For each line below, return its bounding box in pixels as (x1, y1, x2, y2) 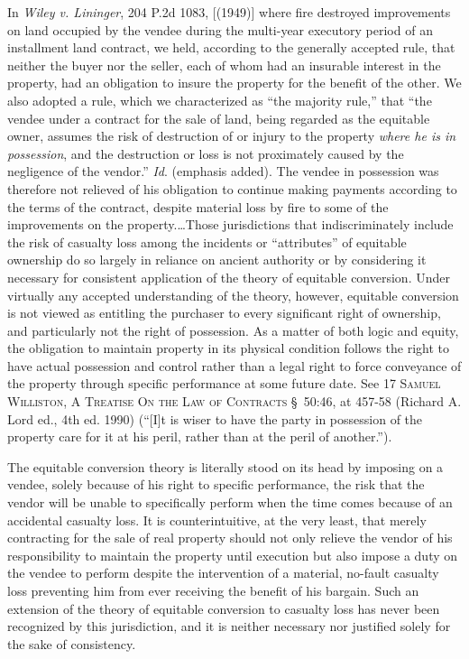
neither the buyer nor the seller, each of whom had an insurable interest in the (7, 55, 441, 74)
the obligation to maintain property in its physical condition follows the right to (7, 339, 450, 357)
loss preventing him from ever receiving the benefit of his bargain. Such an (7, 581, 419, 599)
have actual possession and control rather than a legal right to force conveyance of (7, 356, 462, 375)
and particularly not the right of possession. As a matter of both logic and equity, (7, 320, 459, 339)
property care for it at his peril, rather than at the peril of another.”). (7, 427, 392, 446)
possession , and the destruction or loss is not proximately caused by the (7, 144, 404, 162)
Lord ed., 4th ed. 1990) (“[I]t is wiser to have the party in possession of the (7, 409, 423, 428)
